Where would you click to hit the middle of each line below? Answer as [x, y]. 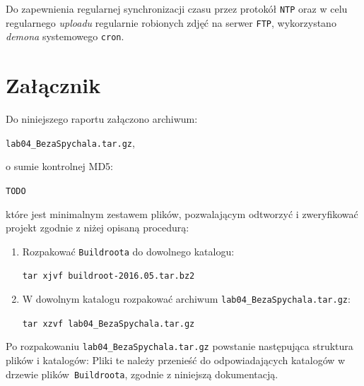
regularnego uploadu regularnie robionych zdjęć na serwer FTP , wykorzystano [171, 22]
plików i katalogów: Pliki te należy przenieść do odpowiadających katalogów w [176, 360]
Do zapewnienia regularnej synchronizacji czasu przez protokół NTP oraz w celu [177, 8]
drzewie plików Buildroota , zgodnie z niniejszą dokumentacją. [142, 374]
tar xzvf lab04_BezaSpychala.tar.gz [108, 324]
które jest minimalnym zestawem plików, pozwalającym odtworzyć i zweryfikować [182, 213]
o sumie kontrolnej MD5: [59, 166]
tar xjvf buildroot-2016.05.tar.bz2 [108, 276]
